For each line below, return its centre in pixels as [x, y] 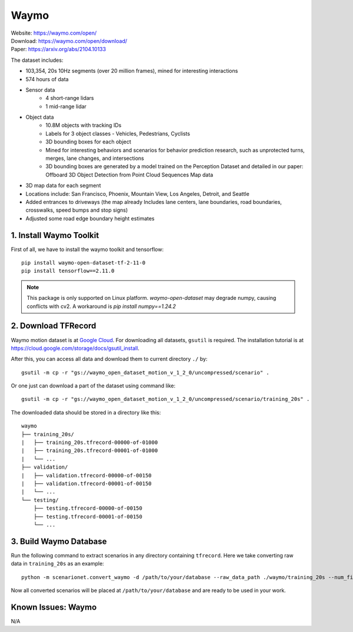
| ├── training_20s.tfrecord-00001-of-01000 [90, 451]
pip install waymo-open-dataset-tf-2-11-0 [84, 263]
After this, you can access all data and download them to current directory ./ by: [109, 359]
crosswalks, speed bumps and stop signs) [77, 210]
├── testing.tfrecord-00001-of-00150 [88, 516]
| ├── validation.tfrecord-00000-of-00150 [87, 475]
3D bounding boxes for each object [89, 142]
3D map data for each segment [63, 186]
